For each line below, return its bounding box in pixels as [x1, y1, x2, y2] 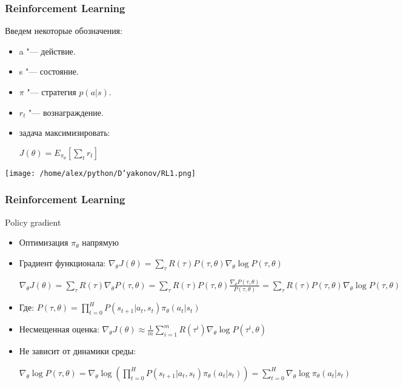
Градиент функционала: [19, 256, 106, 269]
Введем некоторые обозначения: [5, 24, 122, 37]
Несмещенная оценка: [19, 323, 99, 335]
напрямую [82, 236, 119, 249]
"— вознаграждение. [28, 106, 104, 118]
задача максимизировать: [19, 126, 110, 139]
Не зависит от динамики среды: [19, 345, 136, 357]
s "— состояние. [19, 65, 79, 78]
